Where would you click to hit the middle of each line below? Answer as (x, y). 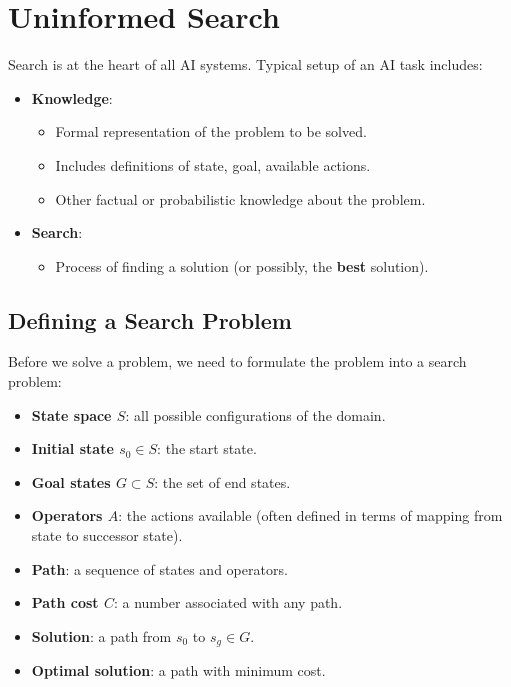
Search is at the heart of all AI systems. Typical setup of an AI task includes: (245, 64)
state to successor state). (107, 535)
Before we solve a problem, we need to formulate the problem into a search (237, 361)
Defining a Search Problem (150, 319)
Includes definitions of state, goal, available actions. (213, 164)
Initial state (72, 448)
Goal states (71, 481)
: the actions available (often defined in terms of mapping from (310, 515)
